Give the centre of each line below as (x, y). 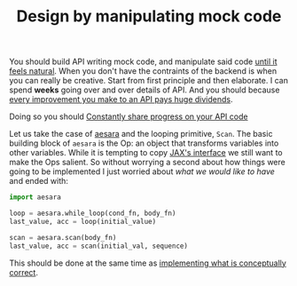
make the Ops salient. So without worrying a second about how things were (147, 163)
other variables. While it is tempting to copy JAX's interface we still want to (146, 153)
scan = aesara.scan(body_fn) (63, 237)
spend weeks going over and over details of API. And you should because (145, 90)
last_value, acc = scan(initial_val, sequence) (99, 246)
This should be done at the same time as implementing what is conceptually (148, 263)
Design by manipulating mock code (149, 16)
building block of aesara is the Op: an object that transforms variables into (144, 143)
